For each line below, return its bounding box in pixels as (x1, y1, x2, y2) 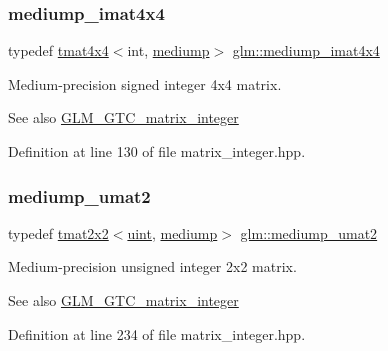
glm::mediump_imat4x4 (232, 40, 380, 61)
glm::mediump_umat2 (240, 222, 378, 243)
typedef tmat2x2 (8, 222, 109, 243)
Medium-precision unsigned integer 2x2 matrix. (8, 256, 297, 277)
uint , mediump (127, 222, 218, 243)
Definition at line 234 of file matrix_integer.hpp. (8, 323, 306, 344)
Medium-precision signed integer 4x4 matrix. (8, 73, 282, 94)
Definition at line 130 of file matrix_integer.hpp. (8, 141, 306, 161)
